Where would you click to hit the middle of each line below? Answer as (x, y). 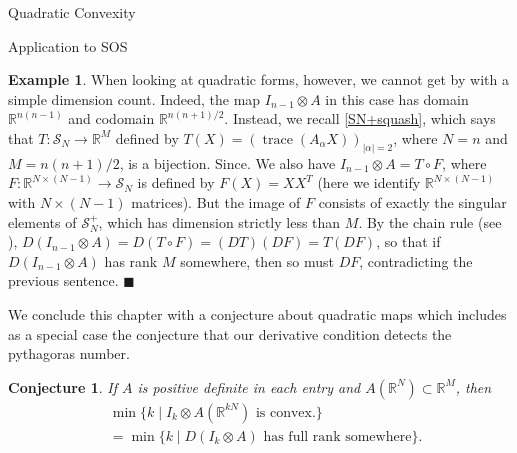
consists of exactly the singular (412, 202)
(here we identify (369, 182)
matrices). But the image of (216, 202)
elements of (42, 221)
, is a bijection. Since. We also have (227, 162)
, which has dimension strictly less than (219, 221)
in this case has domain (397, 98)
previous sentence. (63, 280)
